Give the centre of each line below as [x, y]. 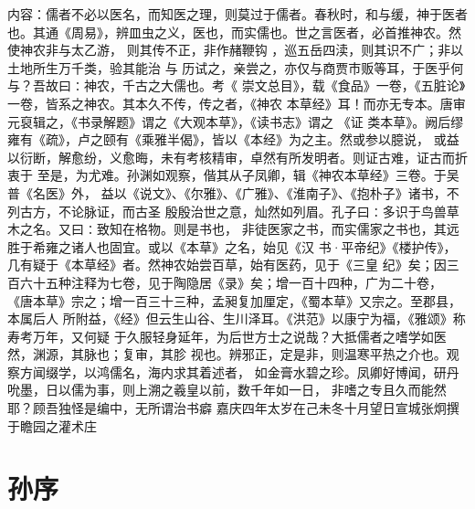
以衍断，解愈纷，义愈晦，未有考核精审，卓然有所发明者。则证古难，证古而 [231, 157]
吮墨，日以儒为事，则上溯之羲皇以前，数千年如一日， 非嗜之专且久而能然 [227, 390]
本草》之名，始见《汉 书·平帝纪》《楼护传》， [321, 246]
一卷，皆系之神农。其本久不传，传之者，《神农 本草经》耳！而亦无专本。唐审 [237, 103]
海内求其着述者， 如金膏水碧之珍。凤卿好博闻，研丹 [303, 371]
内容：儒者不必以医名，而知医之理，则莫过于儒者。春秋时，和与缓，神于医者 [237, 14]
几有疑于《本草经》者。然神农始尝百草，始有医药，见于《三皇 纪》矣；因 [227, 265]
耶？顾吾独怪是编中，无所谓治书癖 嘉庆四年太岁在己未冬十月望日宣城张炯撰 [233, 408]
